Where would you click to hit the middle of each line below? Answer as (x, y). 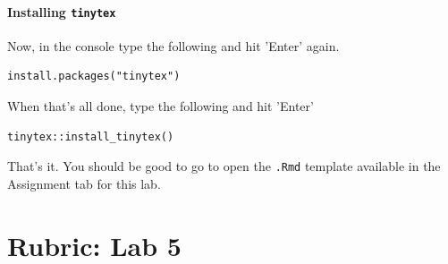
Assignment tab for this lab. (84, 183)
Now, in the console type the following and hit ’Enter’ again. (173, 45)
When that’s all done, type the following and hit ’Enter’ (161, 106)
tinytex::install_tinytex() (91, 136)
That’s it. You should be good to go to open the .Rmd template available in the (224, 166)
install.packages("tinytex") (94, 77)
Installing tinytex (62, 11)
